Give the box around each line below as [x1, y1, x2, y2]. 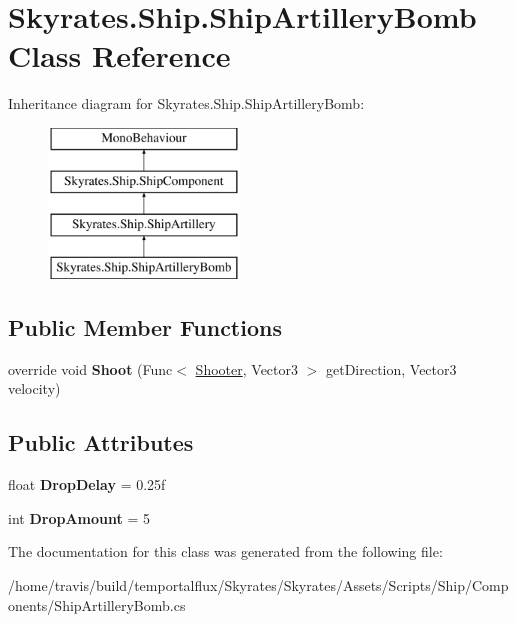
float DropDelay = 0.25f [8, 474, 166, 495]
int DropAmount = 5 [8, 507, 150, 528]
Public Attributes [8, 427, 194, 458]
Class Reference [8, 35, 231, 76]
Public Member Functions [8, 312, 282, 343]
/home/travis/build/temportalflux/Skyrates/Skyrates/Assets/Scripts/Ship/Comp [8, 575, 509, 596]
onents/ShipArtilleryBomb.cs [8, 594, 186, 615]
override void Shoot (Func [8, 358, 173, 379]
